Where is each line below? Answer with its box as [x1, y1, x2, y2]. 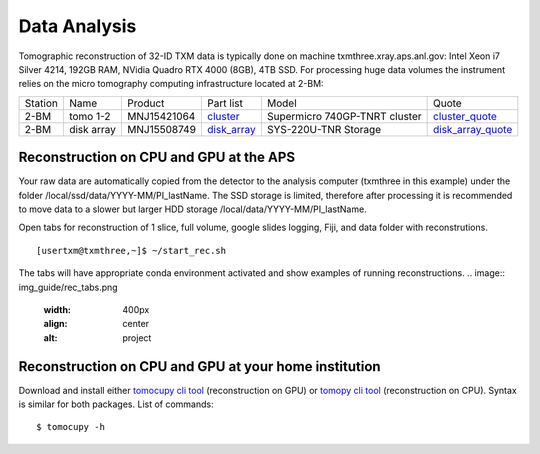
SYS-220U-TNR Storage [266, 122, 382, 136]
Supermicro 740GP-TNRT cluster [266, 109, 422, 123]
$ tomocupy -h [36, 421, 105, 433]
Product [126, 96, 165, 110]
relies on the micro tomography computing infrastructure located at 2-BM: [18, 78, 324, 90]
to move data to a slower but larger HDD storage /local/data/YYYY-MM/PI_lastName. [18, 203, 367, 215]
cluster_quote [432, 109, 497, 123]
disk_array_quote [432, 122, 513, 136]
